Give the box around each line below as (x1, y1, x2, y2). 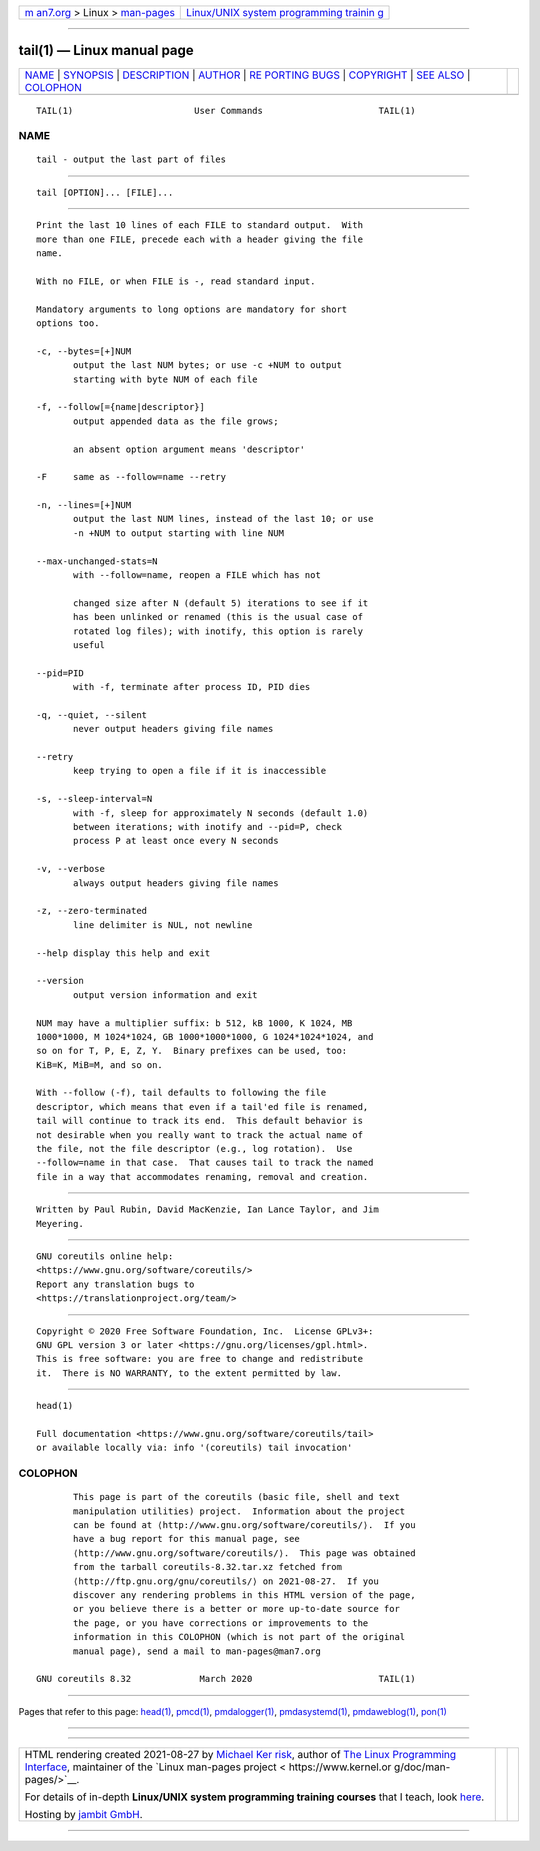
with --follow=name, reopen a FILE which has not (73, 570, 322, 581)
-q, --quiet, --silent (36, 709, 148, 720)
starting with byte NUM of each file (73, 373, 259, 385)
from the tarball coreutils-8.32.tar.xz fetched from (73, 1561, 342, 1573)
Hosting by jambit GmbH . (24, 1808, 144, 1822)
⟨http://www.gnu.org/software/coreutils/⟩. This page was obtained (73, 1547, 416, 1559)
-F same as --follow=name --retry (36, 471, 227, 483)
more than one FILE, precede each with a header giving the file (36, 233, 364, 245)
